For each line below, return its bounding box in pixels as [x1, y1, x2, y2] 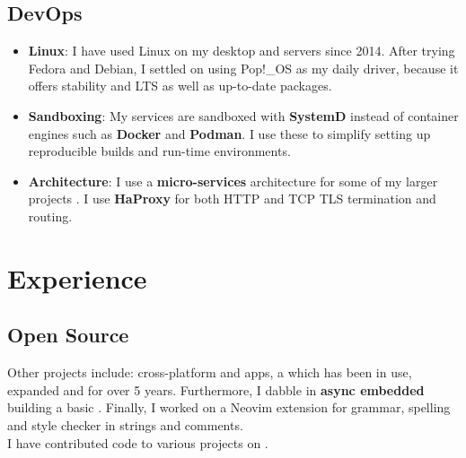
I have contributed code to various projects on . [7, 433, 268, 452]
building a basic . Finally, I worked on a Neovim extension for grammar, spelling [7, 398, 451, 417]
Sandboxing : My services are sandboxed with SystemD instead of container [28, 106, 459, 125]
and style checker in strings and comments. [7, 415, 243, 434]
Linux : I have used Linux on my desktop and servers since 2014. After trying [28, 41, 455, 60]
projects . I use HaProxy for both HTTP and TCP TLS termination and [28, 189, 436, 208]
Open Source [7, 321, 129, 349]
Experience [7, 259, 147, 296]
